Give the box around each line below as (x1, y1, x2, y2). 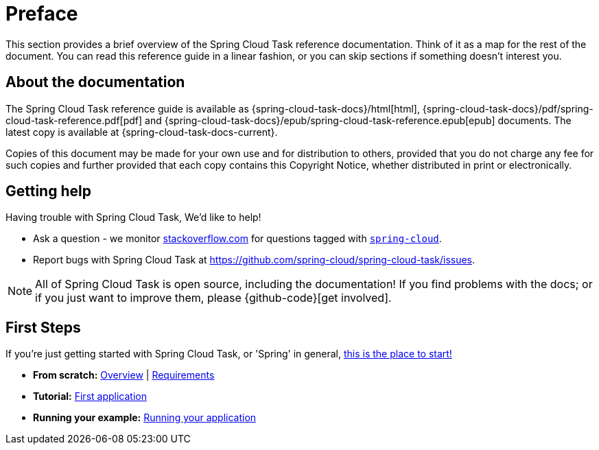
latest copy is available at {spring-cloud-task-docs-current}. (5, 126, 278, 138)
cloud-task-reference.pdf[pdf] (5, 114, 143, 126)
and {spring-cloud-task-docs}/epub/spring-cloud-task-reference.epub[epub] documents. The (145, 114, 572, 126)
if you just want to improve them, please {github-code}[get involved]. (35, 291, 392, 305)
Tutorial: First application (33, 390, 147, 403)
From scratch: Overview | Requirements (33, 369, 215, 381)
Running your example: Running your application (33, 412, 257, 424)
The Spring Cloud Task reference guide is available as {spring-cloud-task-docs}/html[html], (5, 102, 420, 115)
